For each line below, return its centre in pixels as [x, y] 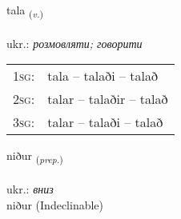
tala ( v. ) [25, 11]
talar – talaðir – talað [108, 99]
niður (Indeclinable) [55, 204]
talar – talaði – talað [105, 122]
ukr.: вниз [30, 189]
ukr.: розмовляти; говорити [74, 43]
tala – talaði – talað [103, 76]
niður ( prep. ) [35, 157]
